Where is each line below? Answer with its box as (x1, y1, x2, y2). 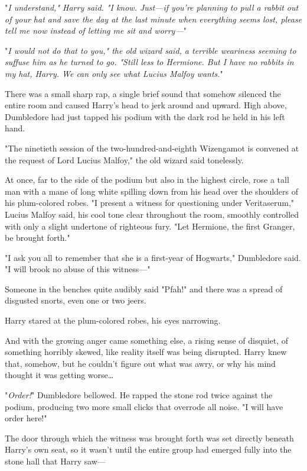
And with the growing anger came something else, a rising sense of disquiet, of (5, 334, 289, 346)
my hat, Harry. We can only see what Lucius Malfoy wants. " (5, 67, 223, 79)
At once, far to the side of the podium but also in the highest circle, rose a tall (5, 173, 289, 186)
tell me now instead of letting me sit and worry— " (5, 24, 187, 37)
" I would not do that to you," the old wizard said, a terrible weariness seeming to (5, 44, 296, 56)
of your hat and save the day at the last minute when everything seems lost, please (5, 12, 302, 25)
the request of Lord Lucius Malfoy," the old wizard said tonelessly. (5, 153, 244, 166)
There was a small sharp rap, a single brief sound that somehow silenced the (5, 87, 281, 99)
